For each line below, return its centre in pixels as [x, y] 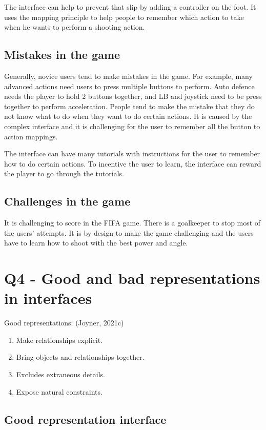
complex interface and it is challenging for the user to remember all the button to [132, 126]
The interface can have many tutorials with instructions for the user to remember [132, 153]
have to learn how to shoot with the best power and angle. [96, 243]
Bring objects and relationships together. [80, 357]
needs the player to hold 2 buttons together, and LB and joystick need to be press [133, 96]
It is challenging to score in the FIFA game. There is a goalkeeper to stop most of [132, 223]
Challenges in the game [67, 201]
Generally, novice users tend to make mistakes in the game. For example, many [128, 76]
